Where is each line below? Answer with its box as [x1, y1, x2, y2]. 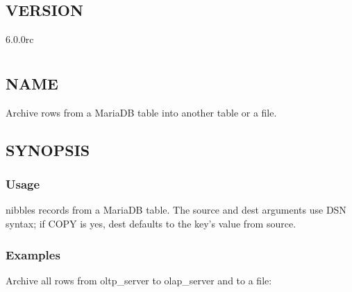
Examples [6, 246, 60, 263]
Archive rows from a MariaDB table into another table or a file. [6, 105, 277, 119]
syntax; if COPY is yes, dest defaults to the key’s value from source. [6, 216, 296, 230]
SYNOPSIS [6, 139, 90, 160]
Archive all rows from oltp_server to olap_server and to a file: [6, 273, 272, 287]
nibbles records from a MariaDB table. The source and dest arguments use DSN [6, 203, 346, 217]
